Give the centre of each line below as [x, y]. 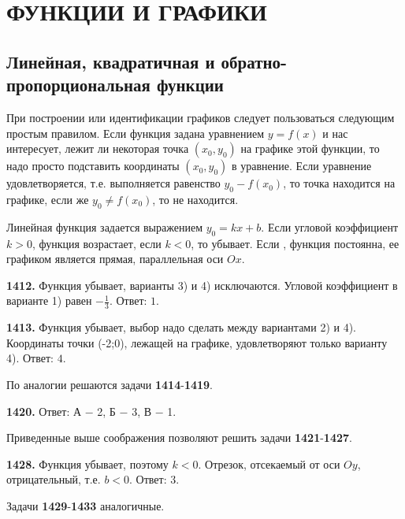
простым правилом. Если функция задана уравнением [136, 133]
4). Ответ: [30, 358]
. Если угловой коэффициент [330, 226]
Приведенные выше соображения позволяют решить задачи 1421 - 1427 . [179, 437]
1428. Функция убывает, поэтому [87, 463]
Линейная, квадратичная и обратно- [147, 61]
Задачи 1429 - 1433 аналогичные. [85, 505]
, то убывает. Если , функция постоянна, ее [295, 243]
